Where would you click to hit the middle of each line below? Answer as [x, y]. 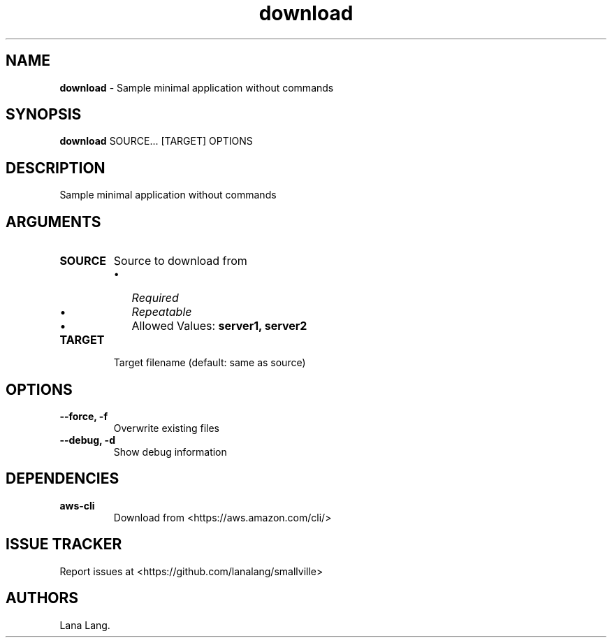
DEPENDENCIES [63, 479]
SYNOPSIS [44, 115]
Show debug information [170, 451]
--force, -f [83, 416]
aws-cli [77, 505]
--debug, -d [87, 440]
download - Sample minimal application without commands [197, 87]
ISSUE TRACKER [64, 544]
